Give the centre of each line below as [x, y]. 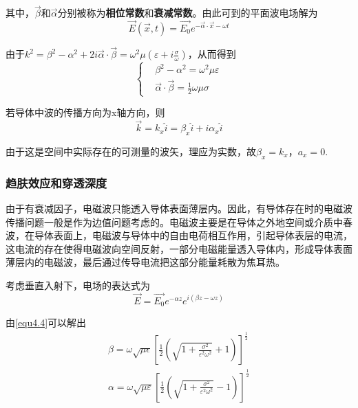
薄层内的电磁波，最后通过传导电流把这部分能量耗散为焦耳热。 [145, 262]
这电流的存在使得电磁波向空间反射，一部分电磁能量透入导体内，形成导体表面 [179, 248]
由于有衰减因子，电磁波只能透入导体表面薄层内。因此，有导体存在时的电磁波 [179, 208]
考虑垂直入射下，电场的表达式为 [78, 285]
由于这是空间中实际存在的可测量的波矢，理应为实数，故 [131, 151]
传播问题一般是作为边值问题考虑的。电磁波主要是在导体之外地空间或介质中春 [179, 222]
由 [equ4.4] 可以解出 [46, 322]
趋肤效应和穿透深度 [56, 182]
